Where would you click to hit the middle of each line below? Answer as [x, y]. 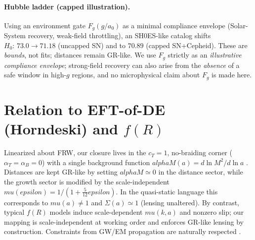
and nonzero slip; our [212, 212]
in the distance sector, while [201, 172]
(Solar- [238, 25]
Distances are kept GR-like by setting [61, 172]
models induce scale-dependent [96, 212]
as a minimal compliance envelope [174, 25]
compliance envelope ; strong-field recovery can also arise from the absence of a [122, 65]
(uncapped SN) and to [92, 45]
